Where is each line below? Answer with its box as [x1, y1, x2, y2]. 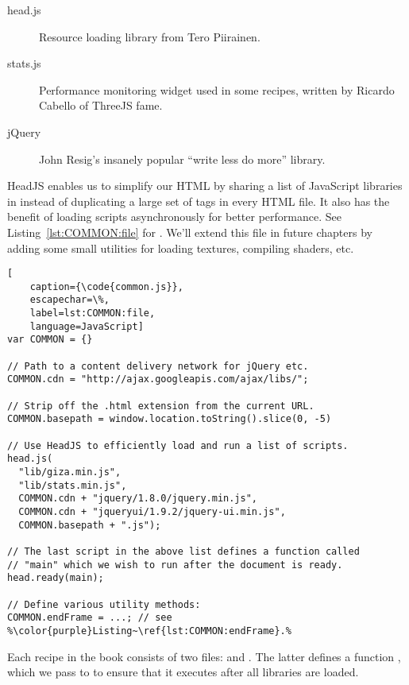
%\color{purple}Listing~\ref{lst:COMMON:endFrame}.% [7, 625, 291, 637]
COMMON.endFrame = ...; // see [7, 612, 172, 624]
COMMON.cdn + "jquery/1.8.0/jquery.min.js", [18, 493, 257, 505]
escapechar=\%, [29, 294, 110, 306]
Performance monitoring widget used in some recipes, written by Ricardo [39, 81, 395, 98]
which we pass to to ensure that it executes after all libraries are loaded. [7, 664, 359, 680]
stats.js [7, 55, 41, 72]
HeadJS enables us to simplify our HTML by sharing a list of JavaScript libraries [7, 177, 403, 194]
